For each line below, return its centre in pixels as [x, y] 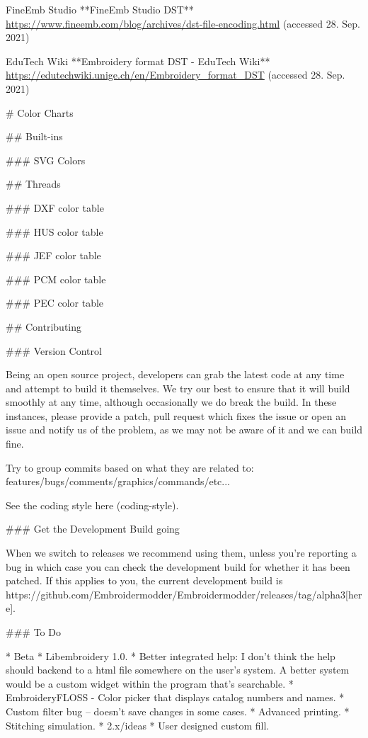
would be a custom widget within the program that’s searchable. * [150, 683]
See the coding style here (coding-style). [92, 505]
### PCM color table [56, 279]
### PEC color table [55, 303]
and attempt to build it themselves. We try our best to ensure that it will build [178, 388]
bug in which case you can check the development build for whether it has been [178, 566]
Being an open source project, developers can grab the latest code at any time [175, 374]
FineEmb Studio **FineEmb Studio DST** [100, 9]
